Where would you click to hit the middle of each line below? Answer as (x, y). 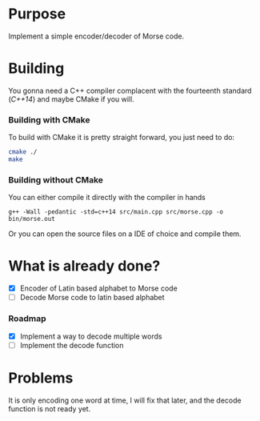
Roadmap (27, 319)
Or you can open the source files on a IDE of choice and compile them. (125, 234)
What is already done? (84, 266)
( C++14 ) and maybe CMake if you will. (71, 99)
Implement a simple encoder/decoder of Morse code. (96, 36)
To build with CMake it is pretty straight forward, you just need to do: (121, 138)
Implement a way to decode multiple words (91, 336)
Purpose (37, 14)
